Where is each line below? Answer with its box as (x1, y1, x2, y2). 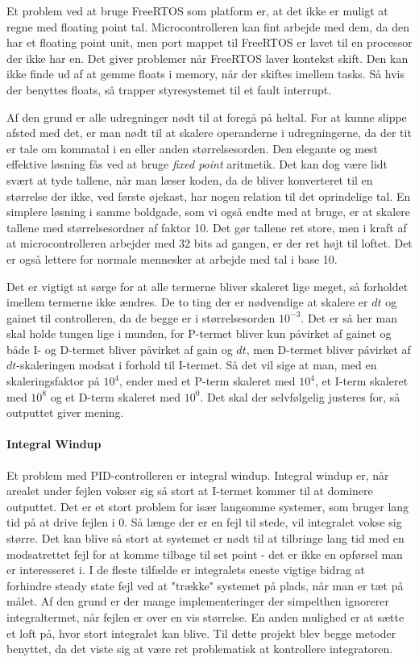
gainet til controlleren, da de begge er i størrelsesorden (6, 309, 276, 326)
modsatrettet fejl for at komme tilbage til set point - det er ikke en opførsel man (6, 545, 403, 562)
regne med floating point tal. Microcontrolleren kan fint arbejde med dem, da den (6, 18, 409, 35)
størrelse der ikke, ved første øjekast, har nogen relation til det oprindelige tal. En (6, 187, 411, 204)
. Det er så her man (301, 309, 398, 326)
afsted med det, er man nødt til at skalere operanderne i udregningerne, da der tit (6, 124, 412, 141)
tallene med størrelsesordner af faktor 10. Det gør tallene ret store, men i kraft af (6, 219, 407, 235)
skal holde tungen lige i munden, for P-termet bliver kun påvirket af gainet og (6, 325, 392, 342)
